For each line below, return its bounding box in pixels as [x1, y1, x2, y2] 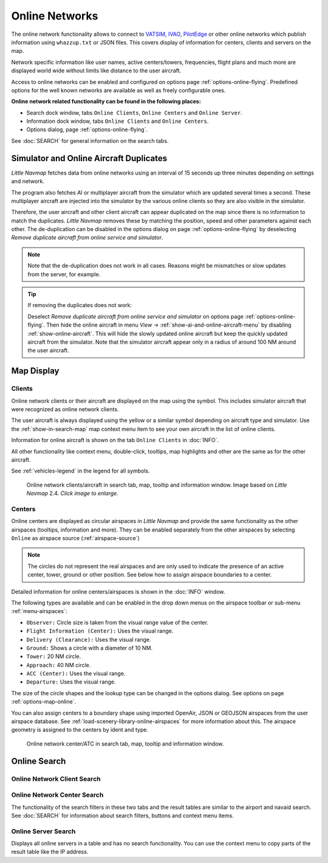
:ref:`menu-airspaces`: [11, 608, 67, 615]
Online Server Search [11, 827, 76, 836]
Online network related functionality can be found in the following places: [11, 98, 202, 105]
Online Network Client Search [11, 774, 101, 783]
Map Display [11, 366, 60, 376]
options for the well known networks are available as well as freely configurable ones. [11, 86, 226, 94]
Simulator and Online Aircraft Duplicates [11, 153, 167, 164]
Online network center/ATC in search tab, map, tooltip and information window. [26, 740, 224, 747]
